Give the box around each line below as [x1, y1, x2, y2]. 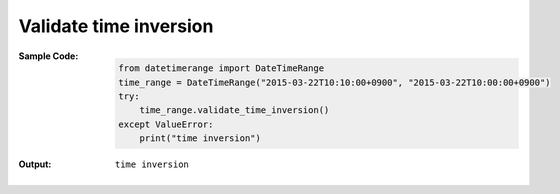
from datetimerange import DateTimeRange [118, 63, 325, 74]
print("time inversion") [139, 133, 262, 144]
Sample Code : [18, 50, 79, 62]
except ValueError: [118, 118, 214, 130]
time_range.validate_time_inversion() [139, 105, 330, 116]
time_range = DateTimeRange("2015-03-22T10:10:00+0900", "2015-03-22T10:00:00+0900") [118, 76, 551, 88]
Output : [18, 158, 52, 170]
